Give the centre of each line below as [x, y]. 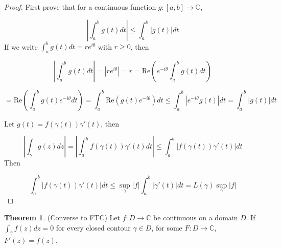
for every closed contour [93, 227]
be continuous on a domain [196, 217]
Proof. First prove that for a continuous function [80, 7]
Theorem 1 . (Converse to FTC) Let [62, 217]
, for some [167, 227]
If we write [21, 46]
